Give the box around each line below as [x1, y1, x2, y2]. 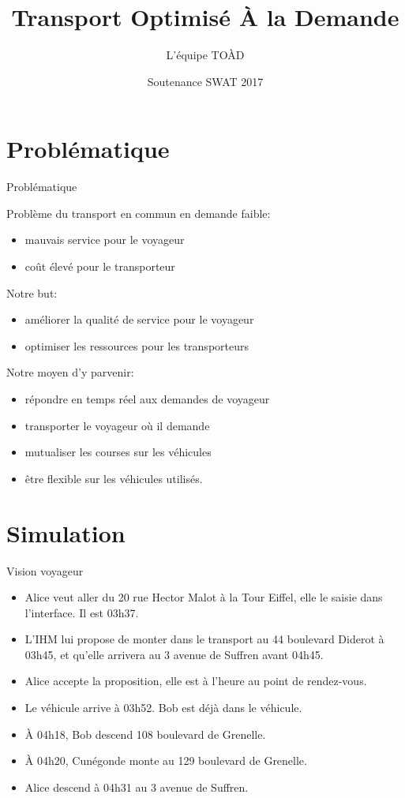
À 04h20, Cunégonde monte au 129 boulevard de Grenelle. [24, 752, 307, 769]
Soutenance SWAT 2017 [147, 73, 264, 89]
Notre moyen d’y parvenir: [6, 364, 134, 380]
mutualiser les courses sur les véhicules [24, 444, 212, 460]
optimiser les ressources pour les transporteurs [24, 337, 249, 354]
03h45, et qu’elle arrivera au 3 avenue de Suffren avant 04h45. [24, 646, 324, 662]
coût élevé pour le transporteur [24, 258, 175, 275]
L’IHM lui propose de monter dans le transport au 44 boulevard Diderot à [24, 631, 384, 647]
